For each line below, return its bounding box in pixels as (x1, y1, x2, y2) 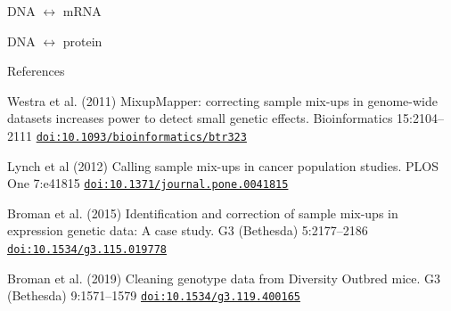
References (7, 61, 65, 80)
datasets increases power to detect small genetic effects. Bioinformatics (7, 109, 393, 127)
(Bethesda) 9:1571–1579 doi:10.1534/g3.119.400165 (7, 286, 300, 305)
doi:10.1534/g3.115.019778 (7, 243, 167, 257)
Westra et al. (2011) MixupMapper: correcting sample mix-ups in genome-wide (7, 91, 438, 110)
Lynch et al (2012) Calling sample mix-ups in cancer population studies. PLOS (7, 156, 439, 175)
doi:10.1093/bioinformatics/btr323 (36, 130, 247, 143)
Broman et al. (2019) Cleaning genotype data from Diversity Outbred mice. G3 (7, 268, 441, 287)
